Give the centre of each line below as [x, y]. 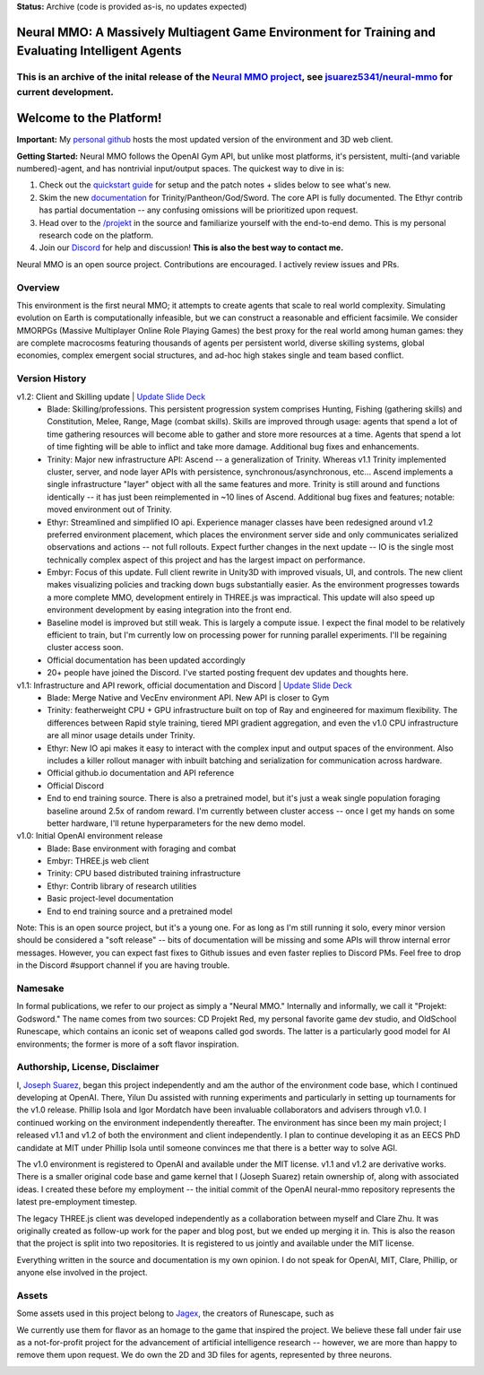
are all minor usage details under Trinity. [121, 735]
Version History [52, 379]
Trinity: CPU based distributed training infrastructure [144, 874]
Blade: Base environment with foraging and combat [142, 848]
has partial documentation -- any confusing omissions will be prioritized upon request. [199, 210]
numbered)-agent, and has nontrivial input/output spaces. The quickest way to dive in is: [181, 169]
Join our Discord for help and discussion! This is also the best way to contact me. [191, 248]
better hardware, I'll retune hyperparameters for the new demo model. [177, 823]
